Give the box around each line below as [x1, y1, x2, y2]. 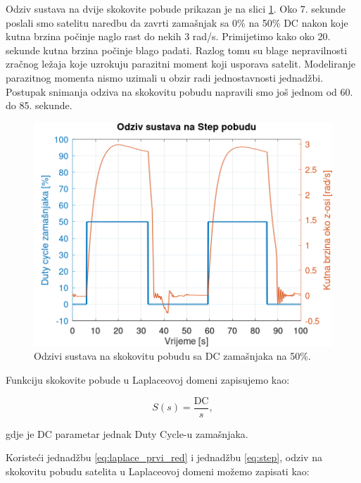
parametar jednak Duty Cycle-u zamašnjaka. [55, 426, 248, 441]
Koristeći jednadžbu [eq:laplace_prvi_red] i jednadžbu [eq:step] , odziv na [6, 450, 322, 465]
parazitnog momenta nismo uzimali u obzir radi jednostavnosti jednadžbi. [6, 70, 324, 84]
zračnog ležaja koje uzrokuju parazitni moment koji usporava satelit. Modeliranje [6, 56, 355, 71]
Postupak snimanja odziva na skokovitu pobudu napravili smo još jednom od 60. [6, 84, 353, 99]
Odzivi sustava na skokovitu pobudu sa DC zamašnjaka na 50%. [34, 349, 311, 363]
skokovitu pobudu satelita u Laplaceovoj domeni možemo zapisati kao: [6, 463, 310, 478]
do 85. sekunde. [6, 98, 72, 113]
